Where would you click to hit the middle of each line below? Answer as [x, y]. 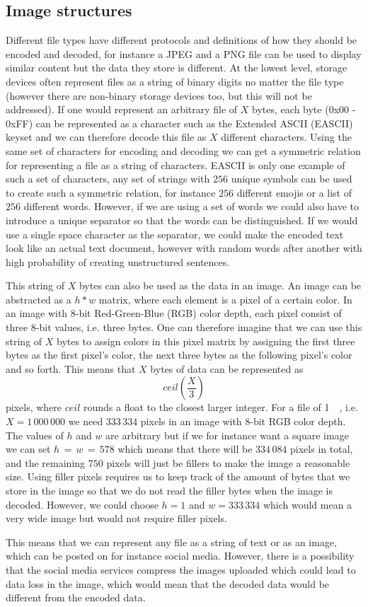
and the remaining [46, 462]
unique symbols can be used [292, 179]
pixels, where [34, 407]
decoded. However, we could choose [82, 504]
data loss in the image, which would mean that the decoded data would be [168, 583]
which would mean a [307, 504]
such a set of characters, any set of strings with [108, 179]
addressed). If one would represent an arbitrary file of [122, 109]
